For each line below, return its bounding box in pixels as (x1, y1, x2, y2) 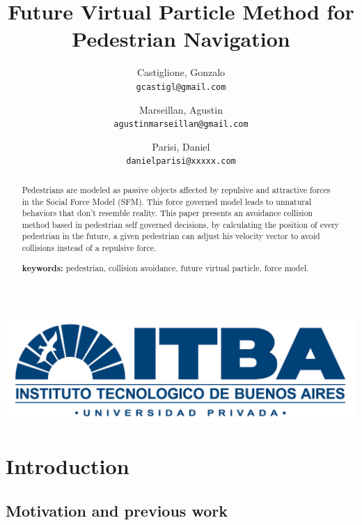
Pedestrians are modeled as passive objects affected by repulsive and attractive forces (22, 183, 331, 195)
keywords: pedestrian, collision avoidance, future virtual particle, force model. (22, 261, 309, 274)
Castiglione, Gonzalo (136, 65, 226, 79)
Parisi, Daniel (152, 139, 210, 153)
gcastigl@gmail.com (136, 82, 226, 92)
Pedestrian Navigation (72, 24, 290, 53)
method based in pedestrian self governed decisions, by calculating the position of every (22, 218, 340, 230)
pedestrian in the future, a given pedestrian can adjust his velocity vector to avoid (22, 230, 320, 242)
